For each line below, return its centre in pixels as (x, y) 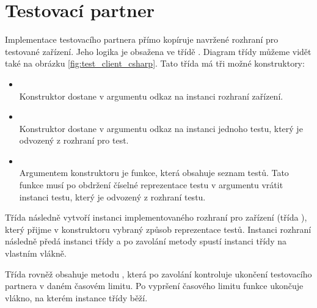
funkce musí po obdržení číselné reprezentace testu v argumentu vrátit (151, 185)
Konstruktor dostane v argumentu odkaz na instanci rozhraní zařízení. (151, 96)
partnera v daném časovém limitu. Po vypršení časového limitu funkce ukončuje (154, 286)
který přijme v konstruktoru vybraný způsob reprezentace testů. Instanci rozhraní (158, 229)
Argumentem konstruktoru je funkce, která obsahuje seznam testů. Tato (154, 173)
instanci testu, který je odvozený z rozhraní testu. (112, 196)
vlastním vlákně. (36, 253)
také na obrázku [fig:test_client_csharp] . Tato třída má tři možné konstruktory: (155, 63)
